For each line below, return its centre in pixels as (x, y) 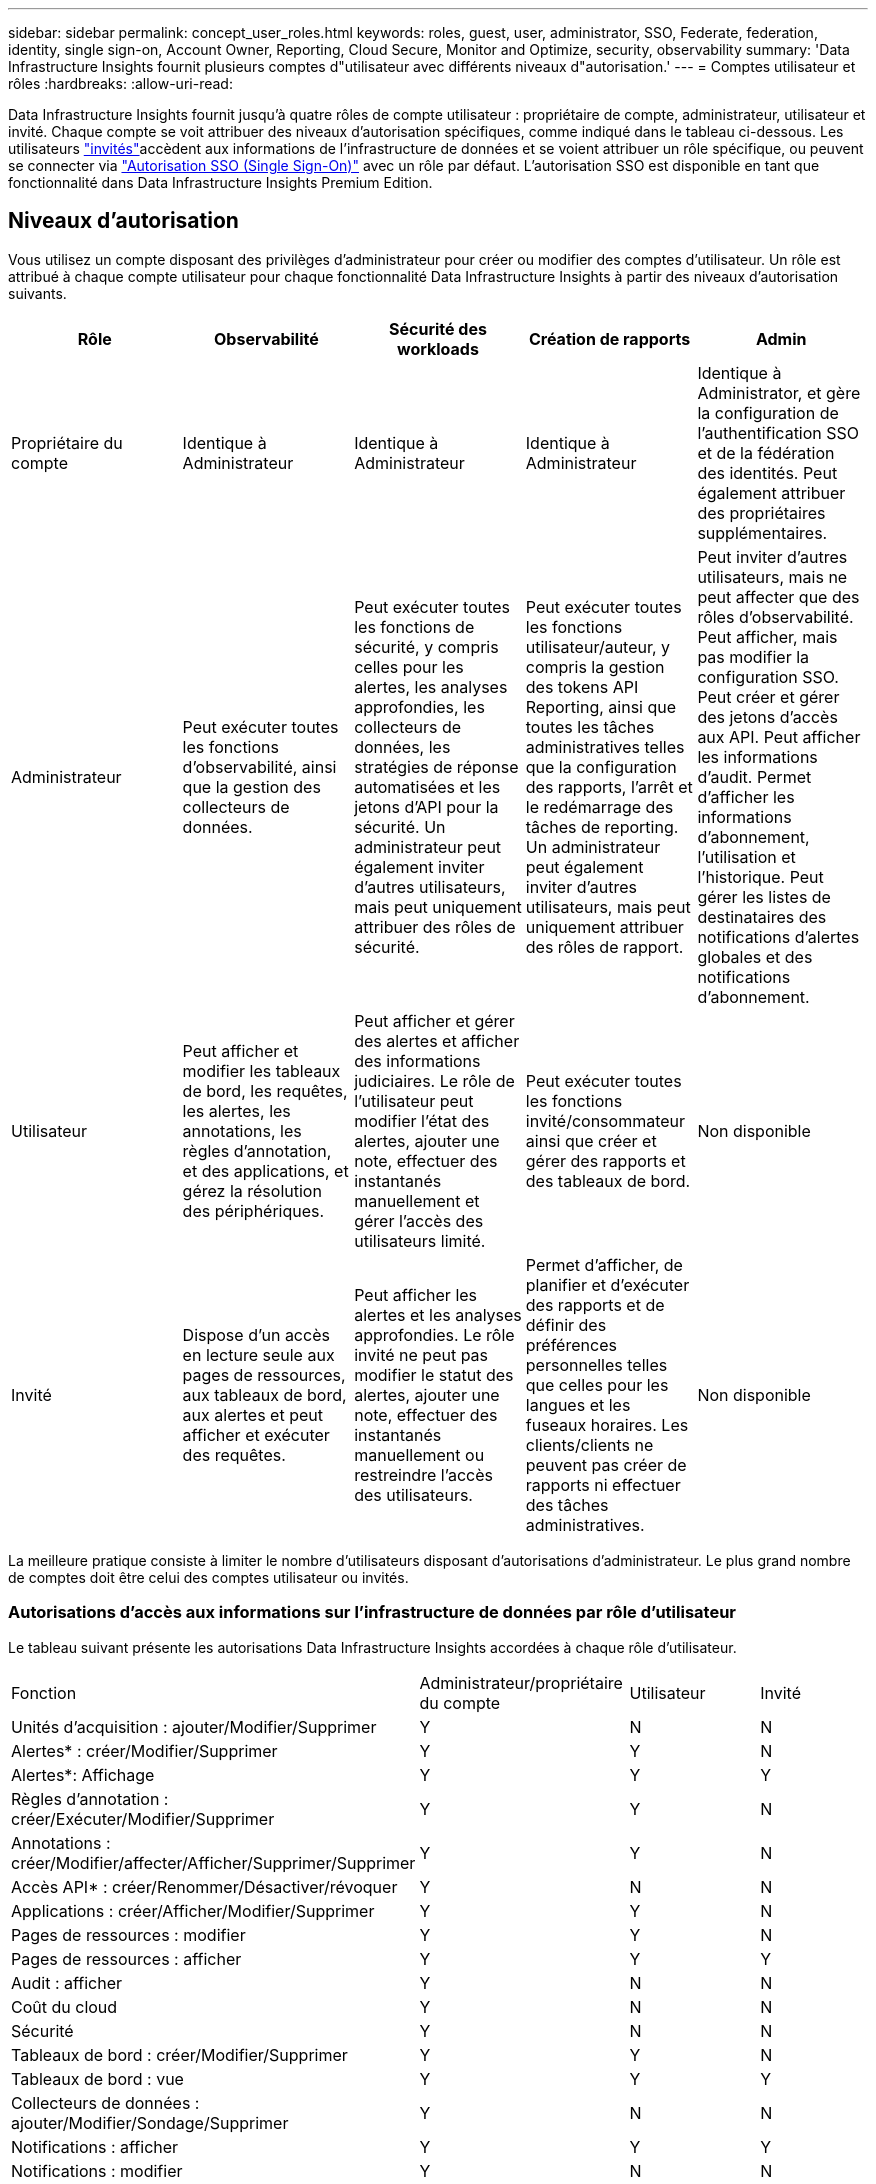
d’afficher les (746, 796)
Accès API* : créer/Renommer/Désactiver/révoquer (204, 1886)
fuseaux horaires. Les (607, 1424)
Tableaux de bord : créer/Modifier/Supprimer (179, 2054)
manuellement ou (419, 1454)
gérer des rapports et (605, 1160)
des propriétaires (761, 512)
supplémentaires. (762, 532)
